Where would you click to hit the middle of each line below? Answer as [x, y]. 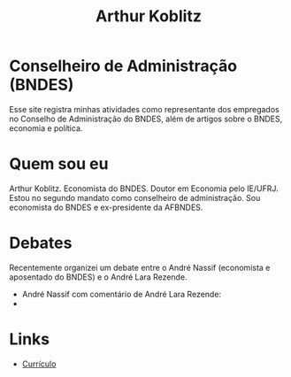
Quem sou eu [59, 164]
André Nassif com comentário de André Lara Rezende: [122, 294]
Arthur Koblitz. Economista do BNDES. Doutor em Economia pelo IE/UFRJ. [144, 188]
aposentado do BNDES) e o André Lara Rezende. [98, 277]
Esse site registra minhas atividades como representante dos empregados [145, 109]
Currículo [39, 364]
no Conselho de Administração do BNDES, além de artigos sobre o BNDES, [146, 119]
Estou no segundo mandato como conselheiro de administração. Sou [135, 197]
